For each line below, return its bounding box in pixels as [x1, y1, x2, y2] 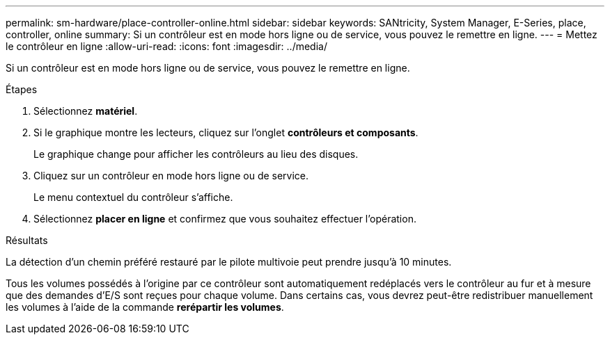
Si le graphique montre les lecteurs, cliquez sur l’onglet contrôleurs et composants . [33, 127, 419, 138]
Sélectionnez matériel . [33, 105, 138, 117]
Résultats [6, 234, 48, 246]
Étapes [6, 83, 38, 95]
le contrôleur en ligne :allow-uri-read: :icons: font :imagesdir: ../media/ [6, 40, 327, 52]
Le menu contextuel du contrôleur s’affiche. [33, 191, 233, 203]
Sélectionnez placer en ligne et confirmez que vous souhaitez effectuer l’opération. [33, 213, 416, 225]
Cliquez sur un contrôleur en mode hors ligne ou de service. [33, 170, 309, 181]
